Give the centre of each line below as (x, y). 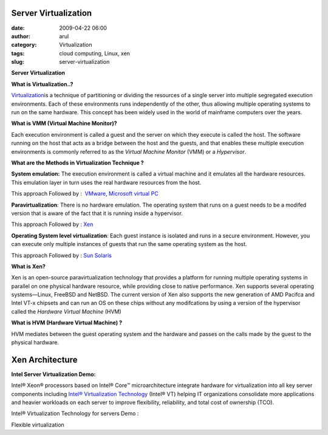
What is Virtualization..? (42, 84)
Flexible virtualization (38, 425)
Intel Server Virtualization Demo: (53, 374)
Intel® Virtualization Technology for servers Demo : (75, 414)
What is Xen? (28, 266)
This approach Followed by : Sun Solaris (61, 255)
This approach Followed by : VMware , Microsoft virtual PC (85, 194)
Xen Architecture (44, 359)
